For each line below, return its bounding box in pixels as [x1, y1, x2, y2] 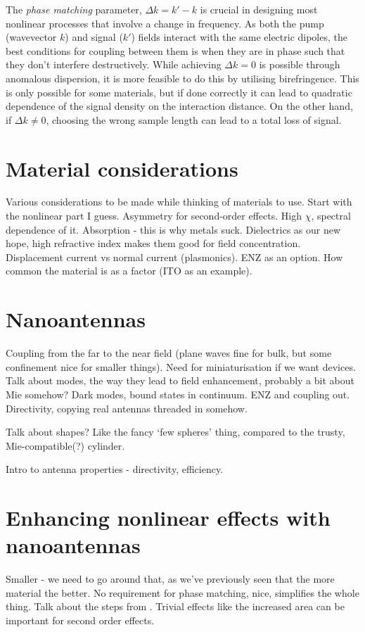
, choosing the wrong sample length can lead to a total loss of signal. [46, 112, 342, 127]
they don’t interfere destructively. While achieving [6, 57, 222, 72]
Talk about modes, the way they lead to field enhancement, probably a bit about [6, 373, 354, 388]
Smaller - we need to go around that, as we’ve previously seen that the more [6, 571, 335, 586]
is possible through [259, 57, 340, 72]
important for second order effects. [6, 613, 155, 627]
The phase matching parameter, [6, 2, 142, 16]
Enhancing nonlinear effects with [6, 503, 331, 532]
